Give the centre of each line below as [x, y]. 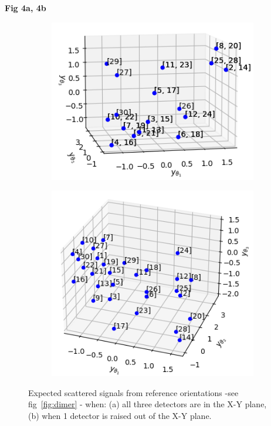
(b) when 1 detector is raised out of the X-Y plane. [120, 415]
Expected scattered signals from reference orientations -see [133, 392]
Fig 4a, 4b [26, 8]
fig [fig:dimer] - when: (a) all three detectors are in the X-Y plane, [148, 404]
